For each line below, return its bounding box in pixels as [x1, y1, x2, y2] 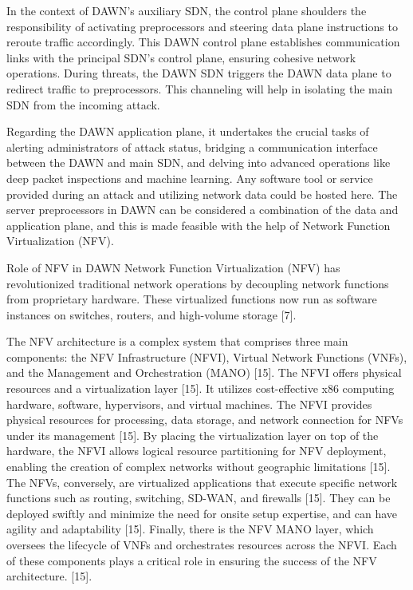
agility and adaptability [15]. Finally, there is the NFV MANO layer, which [6, 521, 374, 537]
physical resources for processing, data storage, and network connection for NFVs [6, 411, 403, 428]
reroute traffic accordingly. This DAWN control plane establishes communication [6, 34, 400, 50]
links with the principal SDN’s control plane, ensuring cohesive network [6, 49, 356, 65]
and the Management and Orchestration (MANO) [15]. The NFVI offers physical [6, 364, 402, 381]
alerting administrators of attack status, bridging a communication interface [6, 138, 378, 155]
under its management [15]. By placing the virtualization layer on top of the [6, 426, 379, 443]
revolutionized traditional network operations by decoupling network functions [6, 275, 389, 291]
